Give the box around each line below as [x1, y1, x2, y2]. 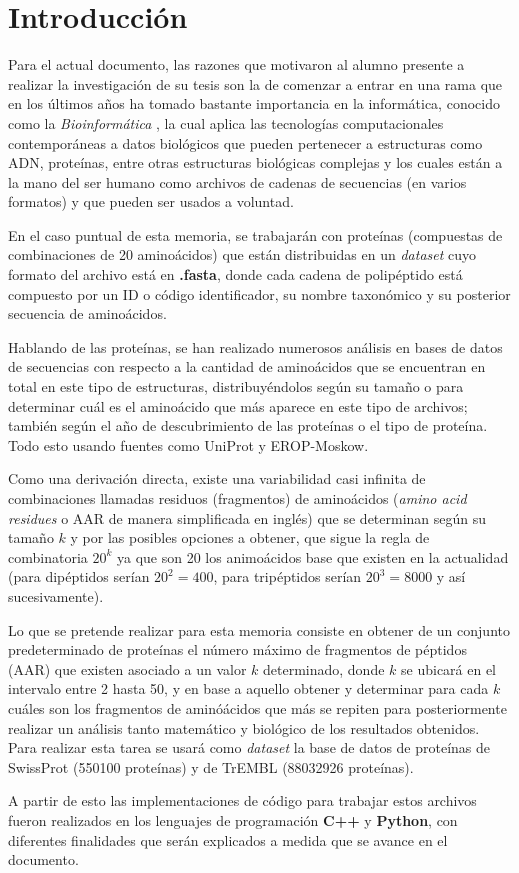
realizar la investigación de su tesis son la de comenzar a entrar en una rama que [8, 73, 503, 94]
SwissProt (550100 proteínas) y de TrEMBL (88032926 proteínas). [8, 756, 414, 777]
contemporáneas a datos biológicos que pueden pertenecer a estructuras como [8, 132, 483, 153]
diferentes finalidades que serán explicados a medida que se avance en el [8, 829, 448, 850]
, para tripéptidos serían [213, 566, 362, 587]
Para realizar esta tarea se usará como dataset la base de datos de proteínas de [8, 737, 491, 758]
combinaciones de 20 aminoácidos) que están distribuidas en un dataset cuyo [8, 244, 477, 265]
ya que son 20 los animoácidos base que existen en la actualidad [116, 546, 509, 567]
